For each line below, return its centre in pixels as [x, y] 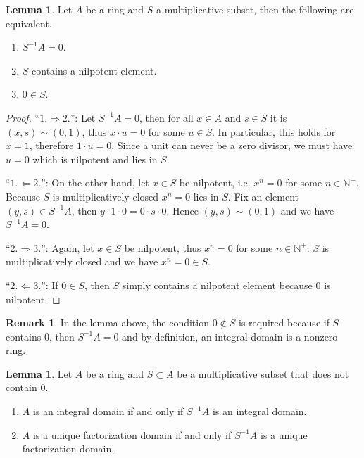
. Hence [182, 210]
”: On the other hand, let [95, 183]
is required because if [284, 323]
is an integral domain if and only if [108, 411]
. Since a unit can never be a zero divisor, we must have [232, 145]
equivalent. [29, 23]
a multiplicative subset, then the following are [255, 9]
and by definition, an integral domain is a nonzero [230, 336]
